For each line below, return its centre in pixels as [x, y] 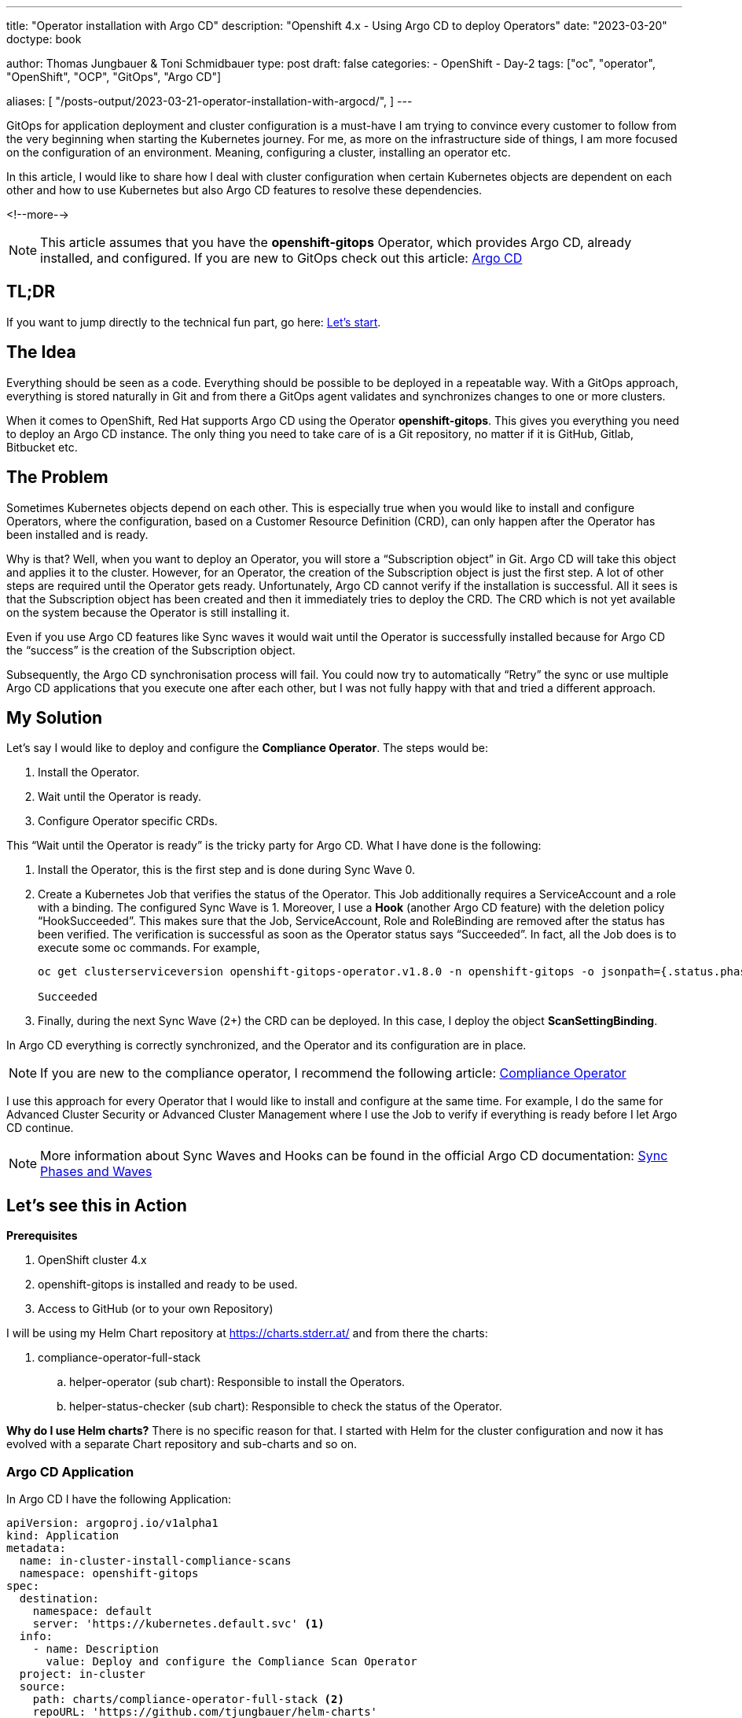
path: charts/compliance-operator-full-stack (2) [188, 1699]
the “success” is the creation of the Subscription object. [151, 650]
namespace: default [92, 1611]
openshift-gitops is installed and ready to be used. [168, 1285]
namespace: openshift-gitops [109, 1573]
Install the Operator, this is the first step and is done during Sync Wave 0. [227, 870]
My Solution [55, 717]
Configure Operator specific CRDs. [128, 821]
